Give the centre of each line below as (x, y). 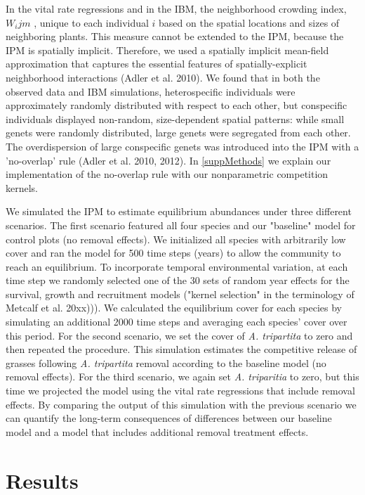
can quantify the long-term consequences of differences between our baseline (169, 418)
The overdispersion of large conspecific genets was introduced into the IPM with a (182, 146)
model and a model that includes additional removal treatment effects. (157, 431)
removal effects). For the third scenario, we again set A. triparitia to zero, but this (182, 377)
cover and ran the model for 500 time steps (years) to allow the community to (173, 253)
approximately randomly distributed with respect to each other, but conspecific (177, 105)
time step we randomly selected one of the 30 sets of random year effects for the (178, 280)
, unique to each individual (91, 22)
